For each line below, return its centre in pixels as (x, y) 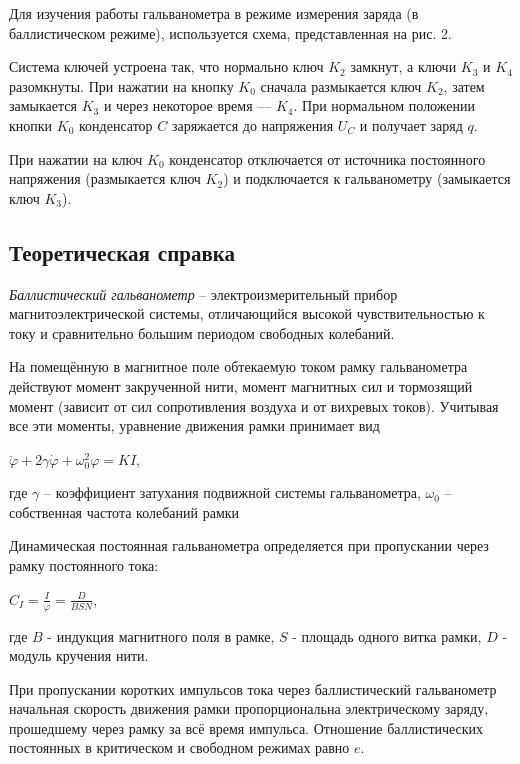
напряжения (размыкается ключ (105, 178)
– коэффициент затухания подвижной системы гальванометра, (232, 492)
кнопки (31, 124)
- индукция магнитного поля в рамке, (161, 635)
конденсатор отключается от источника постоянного (327, 158)
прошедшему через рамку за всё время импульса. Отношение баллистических (246, 727)
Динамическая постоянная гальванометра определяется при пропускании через (249, 545)
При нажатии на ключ (76, 158)
